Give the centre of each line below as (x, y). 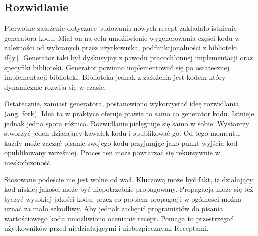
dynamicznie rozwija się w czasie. (55, 87)
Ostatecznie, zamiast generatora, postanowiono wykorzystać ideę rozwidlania (122, 104)
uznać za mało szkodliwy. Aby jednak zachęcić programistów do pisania (114, 208)
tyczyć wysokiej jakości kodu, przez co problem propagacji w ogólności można (123, 198)
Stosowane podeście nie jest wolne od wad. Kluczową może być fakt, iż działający (129, 179)
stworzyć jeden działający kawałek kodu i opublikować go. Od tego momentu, (123, 133)
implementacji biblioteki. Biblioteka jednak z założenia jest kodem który (115, 77)
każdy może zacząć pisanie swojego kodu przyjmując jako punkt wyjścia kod (121, 142)
